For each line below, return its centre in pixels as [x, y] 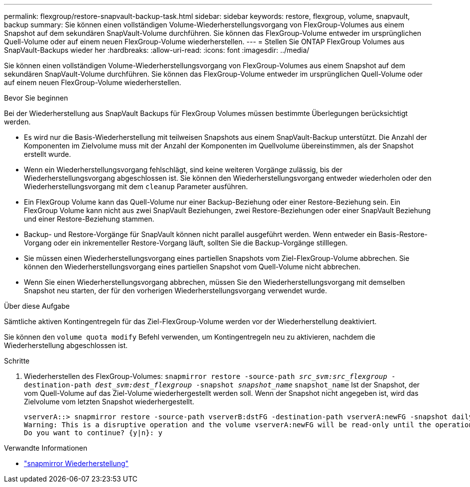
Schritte [17, 361]
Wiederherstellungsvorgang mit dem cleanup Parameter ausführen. [136, 186]
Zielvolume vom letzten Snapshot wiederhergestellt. [109, 402]
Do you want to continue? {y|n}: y [93, 433]
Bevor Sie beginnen [36, 98]
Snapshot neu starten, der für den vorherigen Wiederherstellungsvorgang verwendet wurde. [176, 291]
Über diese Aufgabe [37, 306]
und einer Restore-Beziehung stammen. [89, 219]
